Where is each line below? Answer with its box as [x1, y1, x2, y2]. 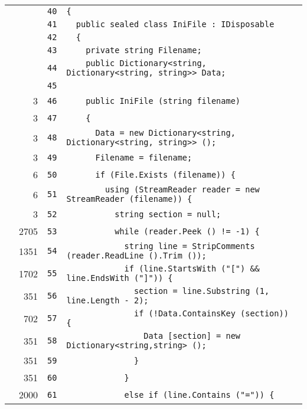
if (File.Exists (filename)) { [95, 169, 236, 179]
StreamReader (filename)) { [66, 194, 192, 204]
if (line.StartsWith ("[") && [124, 264, 260, 273]
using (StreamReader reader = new [104, 185, 260, 194]
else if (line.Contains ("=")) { [124, 390, 275, 400]
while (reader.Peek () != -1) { [115, 226, 260, 236]
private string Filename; [86, 45, 202, 55]
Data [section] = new [143, 331, 241, 341]
